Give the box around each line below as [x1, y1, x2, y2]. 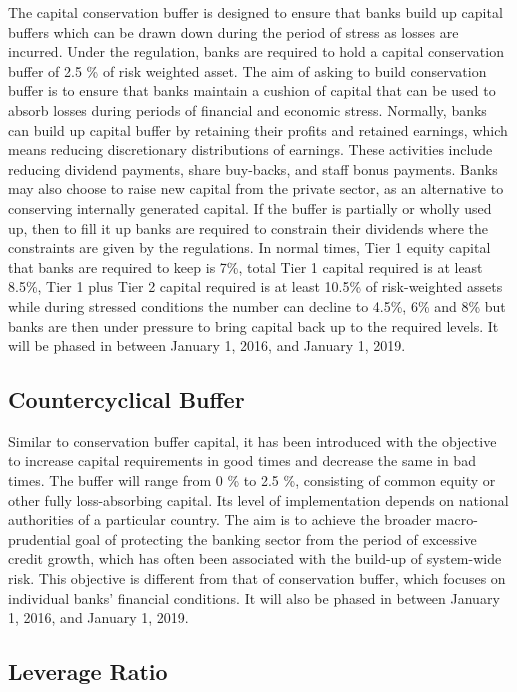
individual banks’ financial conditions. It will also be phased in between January [8, 587, 500, 608]
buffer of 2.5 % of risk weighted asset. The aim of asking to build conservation [8, 60, 487, 81]
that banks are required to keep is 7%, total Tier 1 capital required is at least [8, 256, 483, 277]
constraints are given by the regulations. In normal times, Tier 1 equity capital [8, 237, 491, 258]
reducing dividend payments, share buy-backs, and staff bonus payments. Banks [8, 158, 498, 179]
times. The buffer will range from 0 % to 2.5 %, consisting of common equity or [8, 470, 496, 491]
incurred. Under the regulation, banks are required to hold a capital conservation [8, 41, 504, 62]
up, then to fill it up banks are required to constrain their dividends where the [8, 217, 489, 238]
